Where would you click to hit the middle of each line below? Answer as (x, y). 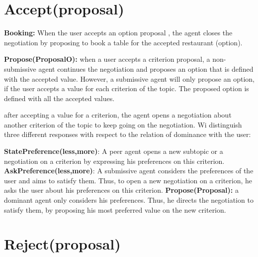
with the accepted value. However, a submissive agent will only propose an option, (129, 78)
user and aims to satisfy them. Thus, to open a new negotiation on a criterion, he (128, 180)
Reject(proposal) (62, 244)
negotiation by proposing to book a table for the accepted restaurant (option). (123, 42)
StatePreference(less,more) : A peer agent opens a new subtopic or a (114, 151)
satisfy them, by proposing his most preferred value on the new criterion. (115, 209)
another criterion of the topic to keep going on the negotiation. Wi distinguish (123, 124)
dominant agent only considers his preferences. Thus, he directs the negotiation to (129, 200)
